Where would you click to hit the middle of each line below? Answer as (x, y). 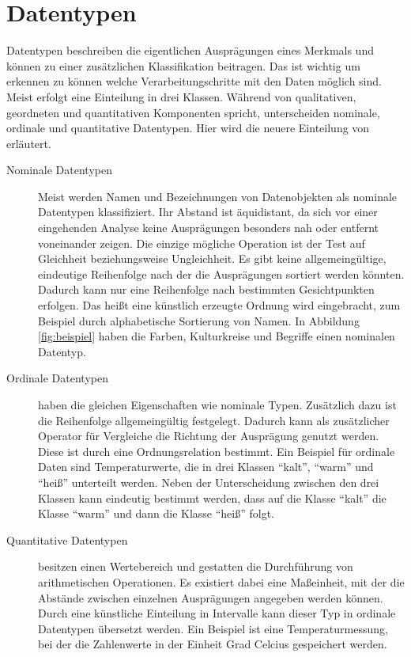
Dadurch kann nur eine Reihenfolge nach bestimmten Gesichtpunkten (206, 289)
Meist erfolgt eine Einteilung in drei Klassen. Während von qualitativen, (181, 96)
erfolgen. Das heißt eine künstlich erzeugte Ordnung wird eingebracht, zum (219, 305)
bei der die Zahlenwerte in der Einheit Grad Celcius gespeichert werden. (213, 644)
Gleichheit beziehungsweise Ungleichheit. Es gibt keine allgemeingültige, (212, 258)
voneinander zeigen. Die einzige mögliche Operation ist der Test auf (202, 243)
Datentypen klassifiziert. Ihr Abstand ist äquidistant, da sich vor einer (208, 212)
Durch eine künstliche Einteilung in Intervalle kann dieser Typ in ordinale (217, 613)
